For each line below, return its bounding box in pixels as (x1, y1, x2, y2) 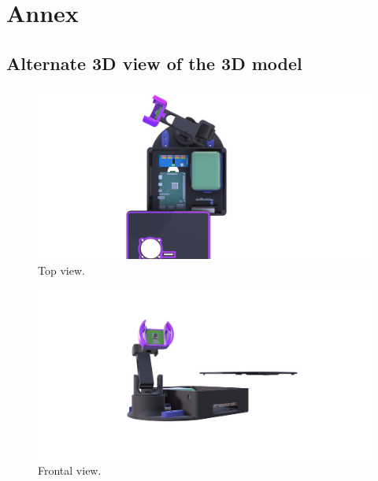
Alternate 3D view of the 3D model (6, 50, 302, 75)
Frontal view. (38, 462, 102, 479)
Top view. (38, 261, 85, 278)
